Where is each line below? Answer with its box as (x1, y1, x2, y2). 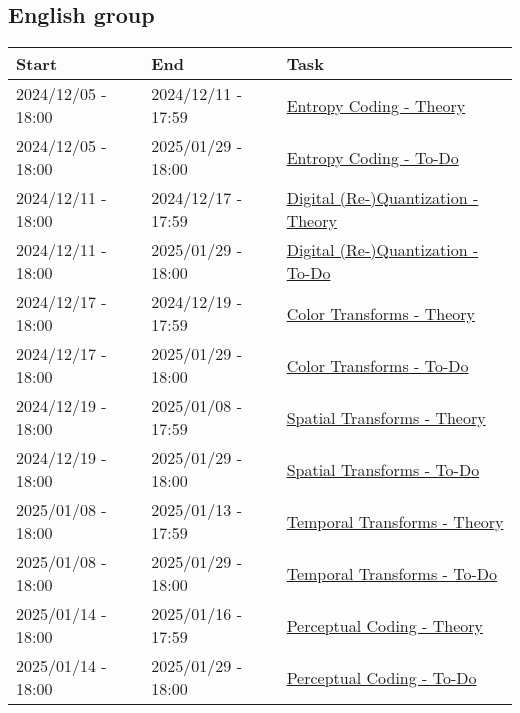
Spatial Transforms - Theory (286, 405, 486, 429)
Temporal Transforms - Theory (286, 509, 504, 533)
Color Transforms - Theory (286, 301, 476, 325)
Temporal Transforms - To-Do (286, 561, 497, 585)
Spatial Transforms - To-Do (286, 457, 480, 481)
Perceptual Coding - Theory (286, 613, 483, 637)
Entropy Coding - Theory (286, 93, 466, 117)
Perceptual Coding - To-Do (286, 665, 477, 689)
